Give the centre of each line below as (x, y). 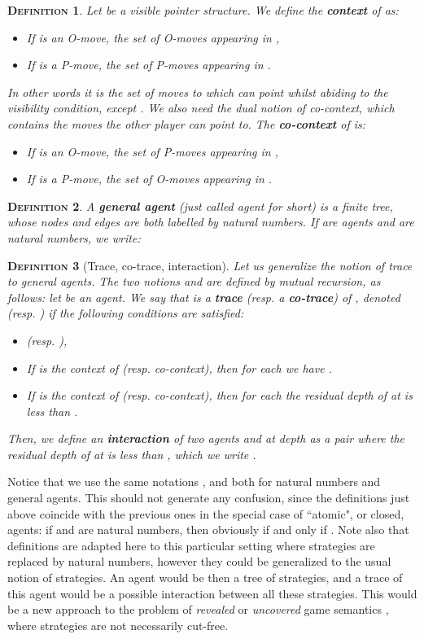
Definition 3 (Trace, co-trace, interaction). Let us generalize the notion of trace (210, 265)
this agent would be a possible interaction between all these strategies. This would (212, 593)
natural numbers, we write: (74, 237)
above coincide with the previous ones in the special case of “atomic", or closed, (206, 513)
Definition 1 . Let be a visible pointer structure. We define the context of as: (203, 10)
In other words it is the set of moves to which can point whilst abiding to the (198, 92)
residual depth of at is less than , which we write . (132, 454)
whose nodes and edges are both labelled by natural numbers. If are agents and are (211, 222)
